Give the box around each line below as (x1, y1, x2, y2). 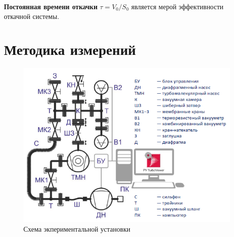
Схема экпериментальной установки (23, 223, 131, 234)
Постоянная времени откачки (4, 1, 97, 11)
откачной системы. (4, 11, 59, 21)
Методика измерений (4, 39, 136, 59)
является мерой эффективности (131, 1, 224, 11)
